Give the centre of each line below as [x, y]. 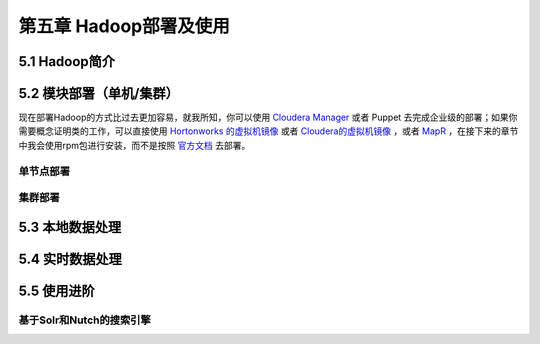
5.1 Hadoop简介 [66, 61]
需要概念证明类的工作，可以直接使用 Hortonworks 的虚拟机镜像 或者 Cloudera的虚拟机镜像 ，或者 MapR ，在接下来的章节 [268, 131]
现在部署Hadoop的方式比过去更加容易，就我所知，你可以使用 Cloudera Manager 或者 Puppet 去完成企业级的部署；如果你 [268, 117]
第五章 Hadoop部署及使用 [124, 26]
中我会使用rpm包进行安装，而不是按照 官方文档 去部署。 [134, 145]
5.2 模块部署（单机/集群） [98, 93]
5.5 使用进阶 [56, 290]
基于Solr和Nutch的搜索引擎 [85, 320]
